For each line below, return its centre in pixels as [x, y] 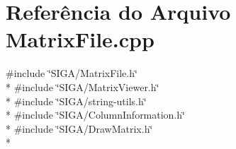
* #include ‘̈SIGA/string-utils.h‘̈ [76, 101]
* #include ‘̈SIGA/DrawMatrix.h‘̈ [79, 128]
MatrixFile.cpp [80, 39]
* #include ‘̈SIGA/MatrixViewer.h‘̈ [83, 87]
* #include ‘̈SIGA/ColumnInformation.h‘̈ [95, 115]
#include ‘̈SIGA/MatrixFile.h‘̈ [72, 73]
